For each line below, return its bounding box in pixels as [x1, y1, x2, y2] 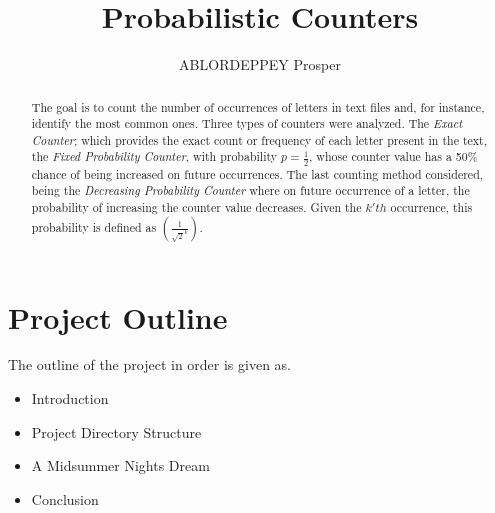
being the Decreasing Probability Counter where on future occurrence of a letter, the [31, 182, 470, 199]
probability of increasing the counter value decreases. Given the [31, 198, 362, 215]
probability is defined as [31, 218, 157, 235]
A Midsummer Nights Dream [31, 455, 210, 476]
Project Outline [8, 296, 228, 337]
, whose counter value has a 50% [309, 148, 478, 165]
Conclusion [31, 488, 99, 509]
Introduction [31, 388, 109, 409]
